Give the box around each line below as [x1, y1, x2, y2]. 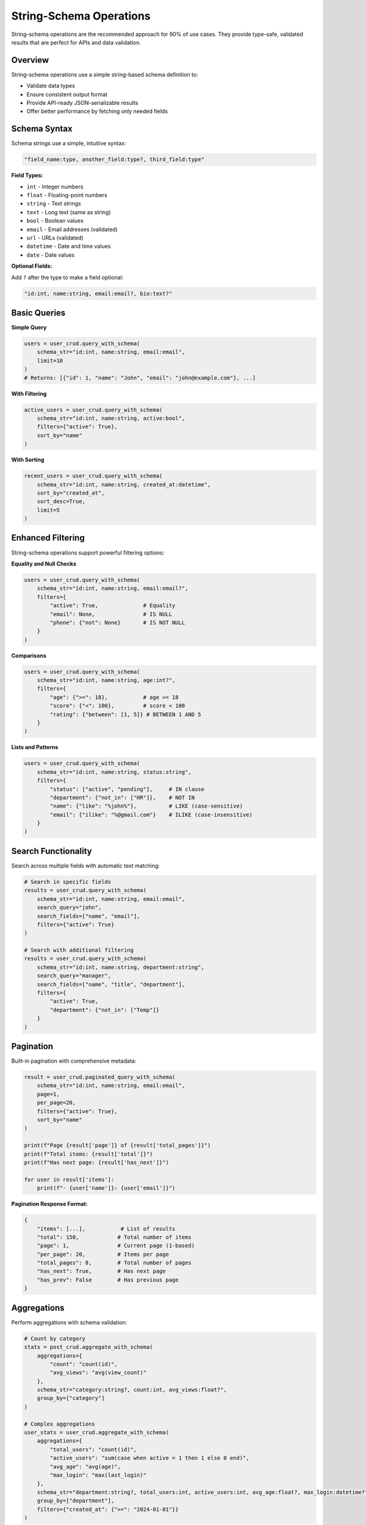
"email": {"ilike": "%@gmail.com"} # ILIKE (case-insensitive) [49, 811, 253, 818]
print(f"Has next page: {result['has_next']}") [24, 1159, 169, 1166]
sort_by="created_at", [37, 489, 105, 497]
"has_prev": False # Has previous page [37, 1276, 179, 1283]
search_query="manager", [37, 972, 112, 979]
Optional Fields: [11, 262, 52, 270]
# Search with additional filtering [24, 947, 134, 954]
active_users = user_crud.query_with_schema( [24, 406, 163, 413]
